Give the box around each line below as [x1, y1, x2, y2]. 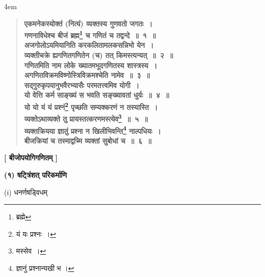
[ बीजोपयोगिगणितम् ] [4, 152, 58, 163]
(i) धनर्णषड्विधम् [4, 186, 48, 197]
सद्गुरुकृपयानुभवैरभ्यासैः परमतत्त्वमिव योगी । [24, 79, 140, 90]
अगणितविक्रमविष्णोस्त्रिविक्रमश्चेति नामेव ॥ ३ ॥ [24, 70, 150, 80]
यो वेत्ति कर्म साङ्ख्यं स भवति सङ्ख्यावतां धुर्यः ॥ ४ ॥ [24, 90, 169, 100]
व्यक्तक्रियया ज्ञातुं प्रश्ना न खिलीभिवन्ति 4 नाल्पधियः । [24, 124, 162, 136]
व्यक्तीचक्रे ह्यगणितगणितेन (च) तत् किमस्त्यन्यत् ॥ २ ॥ [24, 50, 173, 61]
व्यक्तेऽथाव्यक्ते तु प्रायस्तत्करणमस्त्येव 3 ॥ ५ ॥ [24, 112, 148, 124]
